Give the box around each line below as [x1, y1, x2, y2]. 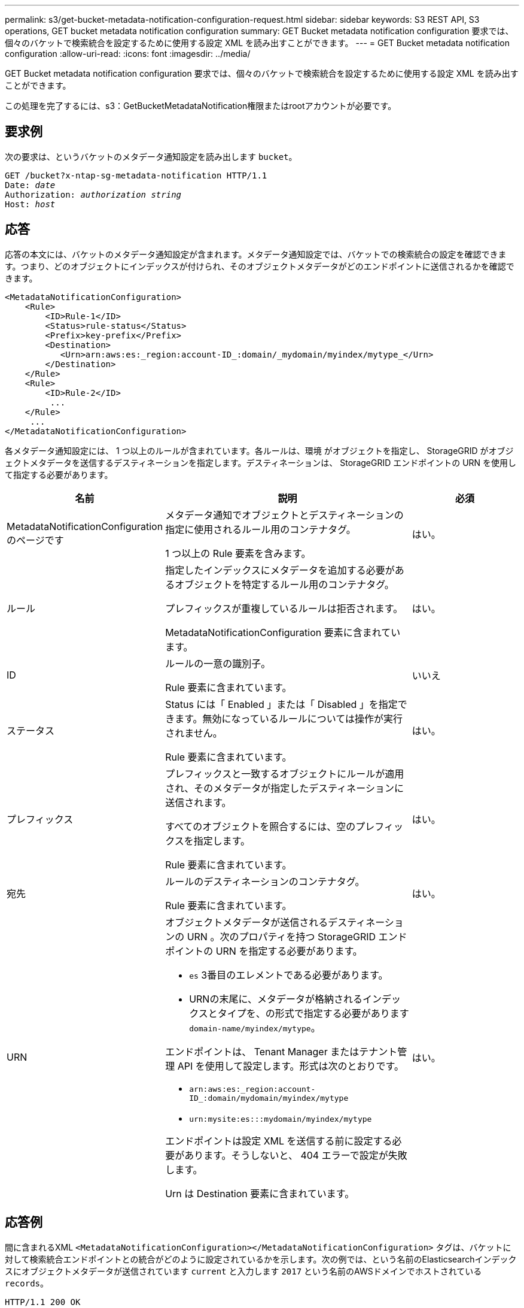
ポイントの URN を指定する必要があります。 [165, 944, 362, 957]
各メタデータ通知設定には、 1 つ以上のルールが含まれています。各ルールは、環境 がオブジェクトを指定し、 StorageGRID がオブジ [5, 445, 514, 456]
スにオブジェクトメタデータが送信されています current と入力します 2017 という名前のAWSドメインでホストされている [5, 1265, 482, 1276]
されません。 [165, 726, 223, 739]
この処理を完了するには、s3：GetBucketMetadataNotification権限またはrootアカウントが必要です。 [5, 101, 397, 111]
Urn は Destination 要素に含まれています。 [165, 1187, 355, 1200]
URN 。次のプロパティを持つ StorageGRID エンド [187, 930, 407, 943]
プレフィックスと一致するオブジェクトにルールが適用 [165, 767, 404, 780]
